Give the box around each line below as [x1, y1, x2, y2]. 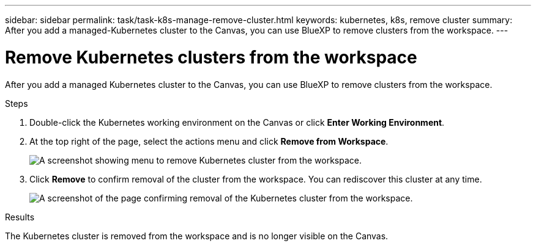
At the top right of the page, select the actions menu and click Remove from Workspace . [29, 136, 389, 147]
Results [5, 211, 35, 222]
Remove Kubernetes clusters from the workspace [5, 46, 417, 68]
